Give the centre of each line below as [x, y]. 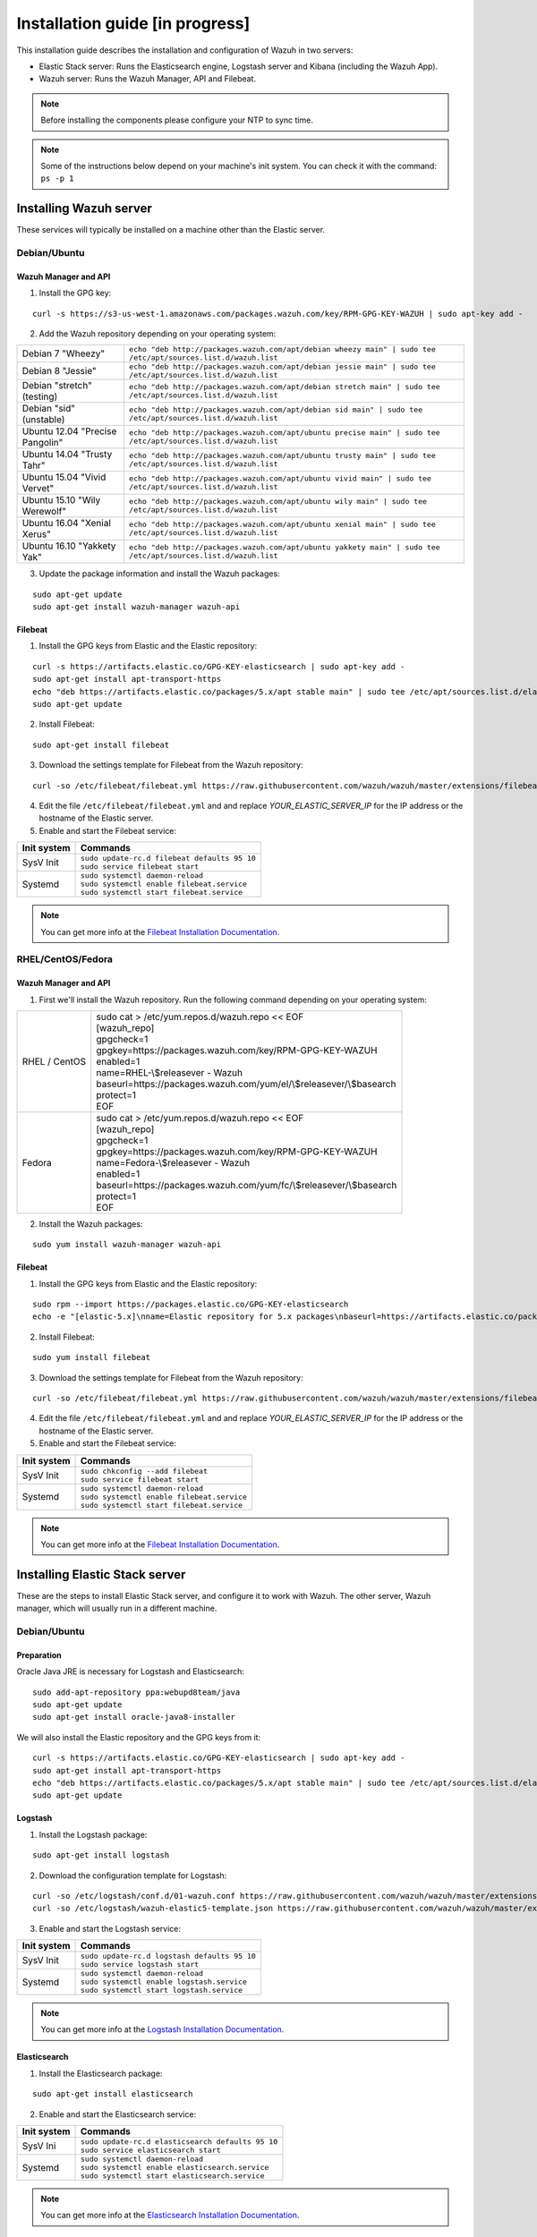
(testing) [40, 396]
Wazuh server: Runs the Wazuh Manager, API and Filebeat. [148, 79]
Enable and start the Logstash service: [110, 1928]
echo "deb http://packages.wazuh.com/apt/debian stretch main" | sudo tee [284, 387]
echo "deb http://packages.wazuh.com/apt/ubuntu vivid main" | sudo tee [280, 479]
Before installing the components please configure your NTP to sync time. [177, 120]
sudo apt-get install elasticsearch [113, 2094]
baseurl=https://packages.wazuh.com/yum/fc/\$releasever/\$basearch [247, 1185]
